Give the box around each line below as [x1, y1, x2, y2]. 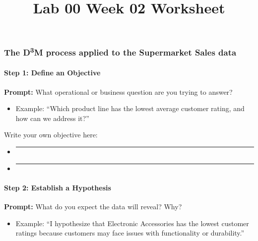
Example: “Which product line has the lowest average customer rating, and [15, 103, 245, 114]
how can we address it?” [15, 113, 89, 123]
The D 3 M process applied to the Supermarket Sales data [4, 45, 237, 59]
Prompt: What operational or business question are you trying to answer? [4, 86, 233, 97]
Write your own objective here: [4, 129, 98, 140]
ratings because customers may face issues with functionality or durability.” [15, 228, 245, 238]
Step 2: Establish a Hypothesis [4, 182, 111, 192]
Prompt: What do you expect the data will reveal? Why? [4, 201, 182, 211]
